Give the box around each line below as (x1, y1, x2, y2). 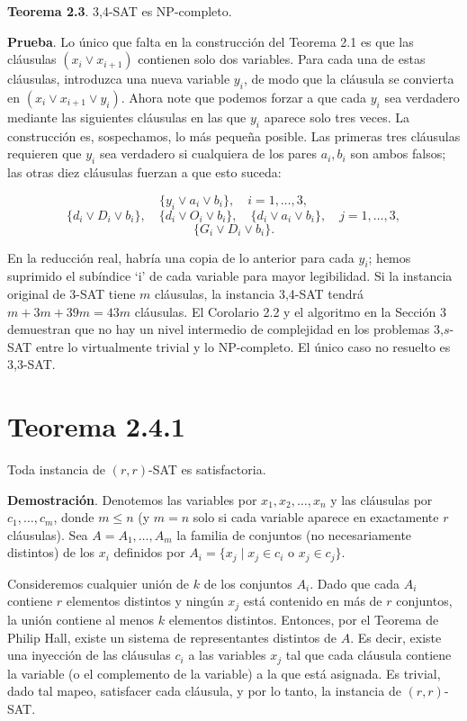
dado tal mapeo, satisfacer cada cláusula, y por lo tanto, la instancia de (7, 681, 401, 700)
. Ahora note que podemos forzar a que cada (121, 87, 367, 106)
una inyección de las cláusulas (7, 645, 171, 664)
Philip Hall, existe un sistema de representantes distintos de (7, 627, 337, 646)
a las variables (188, 645, 266, 664)
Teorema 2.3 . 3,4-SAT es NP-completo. (7, 2, 232, 20)
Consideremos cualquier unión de (7, 573, 190, 592)
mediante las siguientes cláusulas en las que (7, 107, 247, 126)
